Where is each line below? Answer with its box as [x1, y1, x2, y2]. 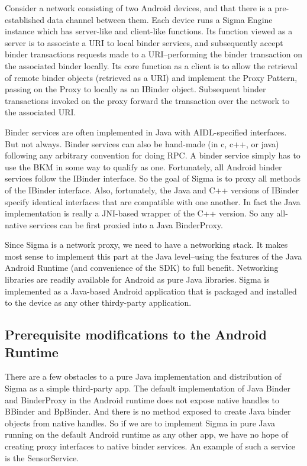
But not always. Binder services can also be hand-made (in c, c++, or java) [5, 137, 279, 150]
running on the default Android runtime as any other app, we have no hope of [5, 428, 289, 441]
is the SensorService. [5, 451, 79, 464]
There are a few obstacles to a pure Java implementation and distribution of [5, 370, 282, 383]
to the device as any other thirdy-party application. [5, 296, 192, 309]
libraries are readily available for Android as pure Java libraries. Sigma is [5, 273, 270, 286]
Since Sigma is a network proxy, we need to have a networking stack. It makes [5, 238, 288, 251]
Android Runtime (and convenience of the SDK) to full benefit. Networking [5, 261, 279, 274]
